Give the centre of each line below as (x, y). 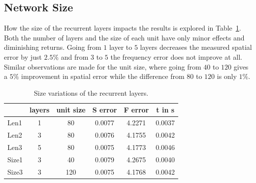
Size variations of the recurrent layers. (91, 92)
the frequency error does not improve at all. (176, 56)
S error (105, 110)
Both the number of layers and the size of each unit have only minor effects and (124, 37)
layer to (121, 47)
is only (227, 76)
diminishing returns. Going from (53, 47)
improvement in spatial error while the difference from (103, 76)
